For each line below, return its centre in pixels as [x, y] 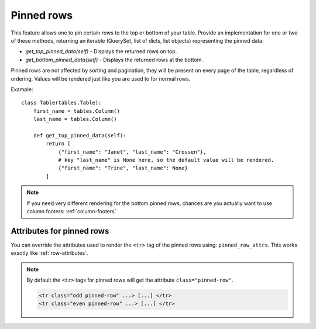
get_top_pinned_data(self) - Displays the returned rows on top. [101, 51]
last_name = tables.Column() [75, 119]
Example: [22, 89]
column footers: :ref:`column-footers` [71, 211]
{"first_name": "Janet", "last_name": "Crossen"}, [132, 152]
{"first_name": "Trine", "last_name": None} [123, 168]
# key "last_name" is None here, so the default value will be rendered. [166, 160]
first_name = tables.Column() [76, 111]
